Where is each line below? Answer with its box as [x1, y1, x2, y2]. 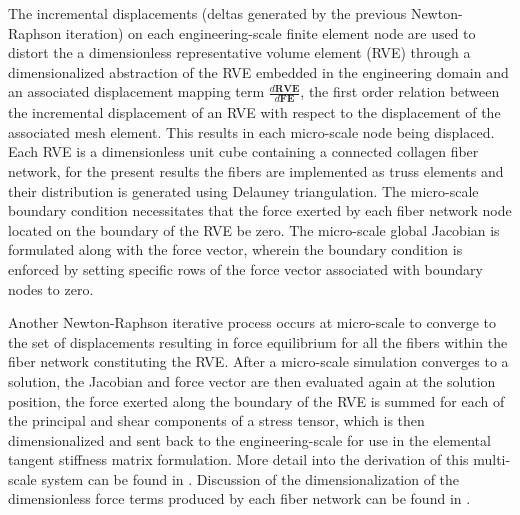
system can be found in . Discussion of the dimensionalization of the [41, 468, 460, 489]
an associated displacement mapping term [8, 81, 265, 102]
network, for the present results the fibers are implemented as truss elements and [8, 160, 504, 181]
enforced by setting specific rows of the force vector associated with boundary [8, 258, 484, 279]
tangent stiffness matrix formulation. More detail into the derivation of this [8, 449, 469, 470]
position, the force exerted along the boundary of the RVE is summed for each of [8, 390, 505, 411]
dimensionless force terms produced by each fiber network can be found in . [8, 488, 471, 509]
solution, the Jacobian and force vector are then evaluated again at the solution [8, 370, 496, 391]
